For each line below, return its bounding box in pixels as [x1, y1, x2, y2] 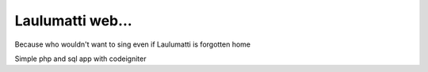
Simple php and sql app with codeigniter [14, 54, 147, 63]
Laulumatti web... [14, 12, 132, 29]
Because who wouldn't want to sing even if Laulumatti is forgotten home [14, 40, 251, 49]
